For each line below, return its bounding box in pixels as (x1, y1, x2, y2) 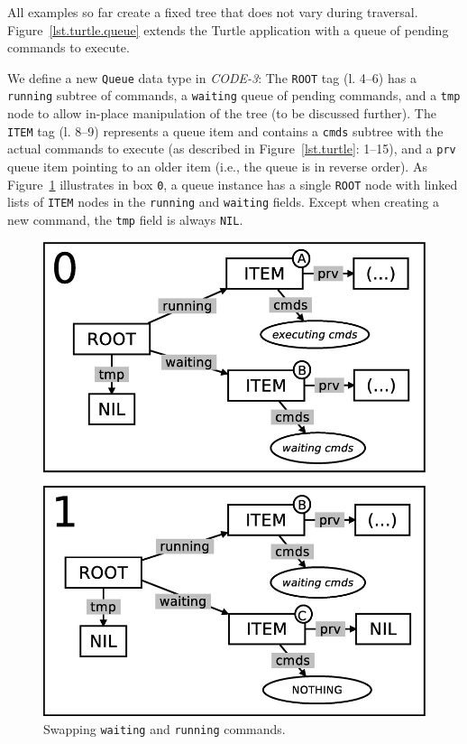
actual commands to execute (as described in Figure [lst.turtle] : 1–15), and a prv (7, 139, 456, 158)
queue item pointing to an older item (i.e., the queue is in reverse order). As (7, 157, 427, 175)
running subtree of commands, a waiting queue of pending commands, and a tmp (7, 86, 461, 105)
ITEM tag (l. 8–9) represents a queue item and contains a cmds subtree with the (7, 121, 444, 140)
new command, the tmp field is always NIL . (7, 209, 243, 228)
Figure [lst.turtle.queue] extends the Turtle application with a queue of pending (7, 20, 449, 39)
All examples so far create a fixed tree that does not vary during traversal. (7, 3, 418, 21)
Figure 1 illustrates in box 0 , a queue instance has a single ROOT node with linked (7, 174, 458, 193)
